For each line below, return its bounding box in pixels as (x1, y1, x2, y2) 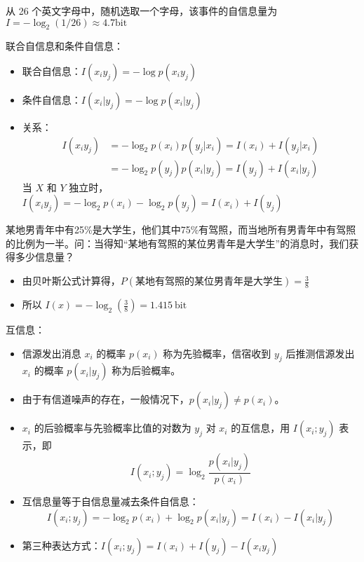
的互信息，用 (231, 420, 290, 435)
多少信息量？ (15, 249, 74, 264)
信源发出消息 (22, 345, 81, 360)
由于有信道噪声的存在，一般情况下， (22, 392, 189, 406)
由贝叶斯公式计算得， (22, 273, 121, 288)
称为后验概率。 (112, 363, 181, 378)
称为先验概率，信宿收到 (163, 345, 271, 360)
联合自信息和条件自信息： (6, 39, 123, 53)
